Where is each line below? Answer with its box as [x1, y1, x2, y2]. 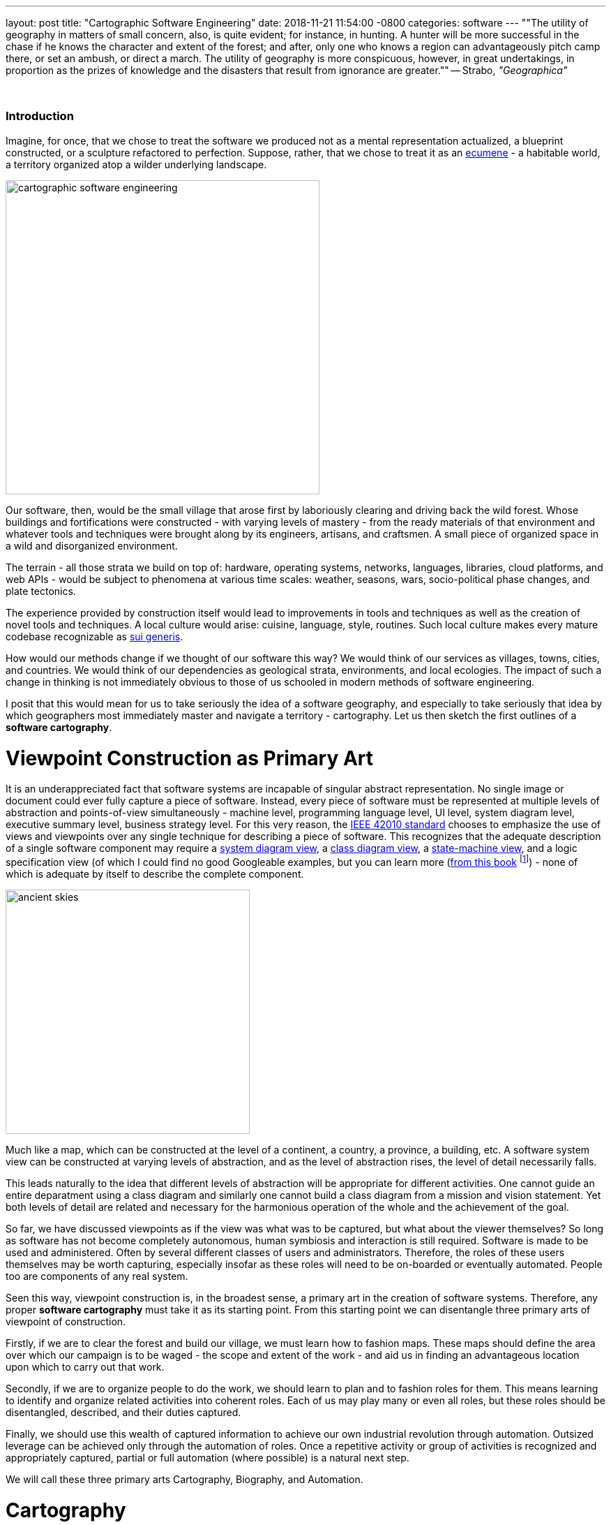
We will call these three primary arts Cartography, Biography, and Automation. [6, 1473, 363, 1485]
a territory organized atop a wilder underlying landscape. [6, 158, 267, 170]
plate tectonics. [6, 584, 76, 597]
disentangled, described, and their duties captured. [6, 1406, 241, 1418]
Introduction [6, 109, 74, 124]
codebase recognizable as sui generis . [6, 630, 183, 642]
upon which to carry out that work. [6, 1360, 165, 1373]
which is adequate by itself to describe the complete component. [6, 867, 304, 880]
